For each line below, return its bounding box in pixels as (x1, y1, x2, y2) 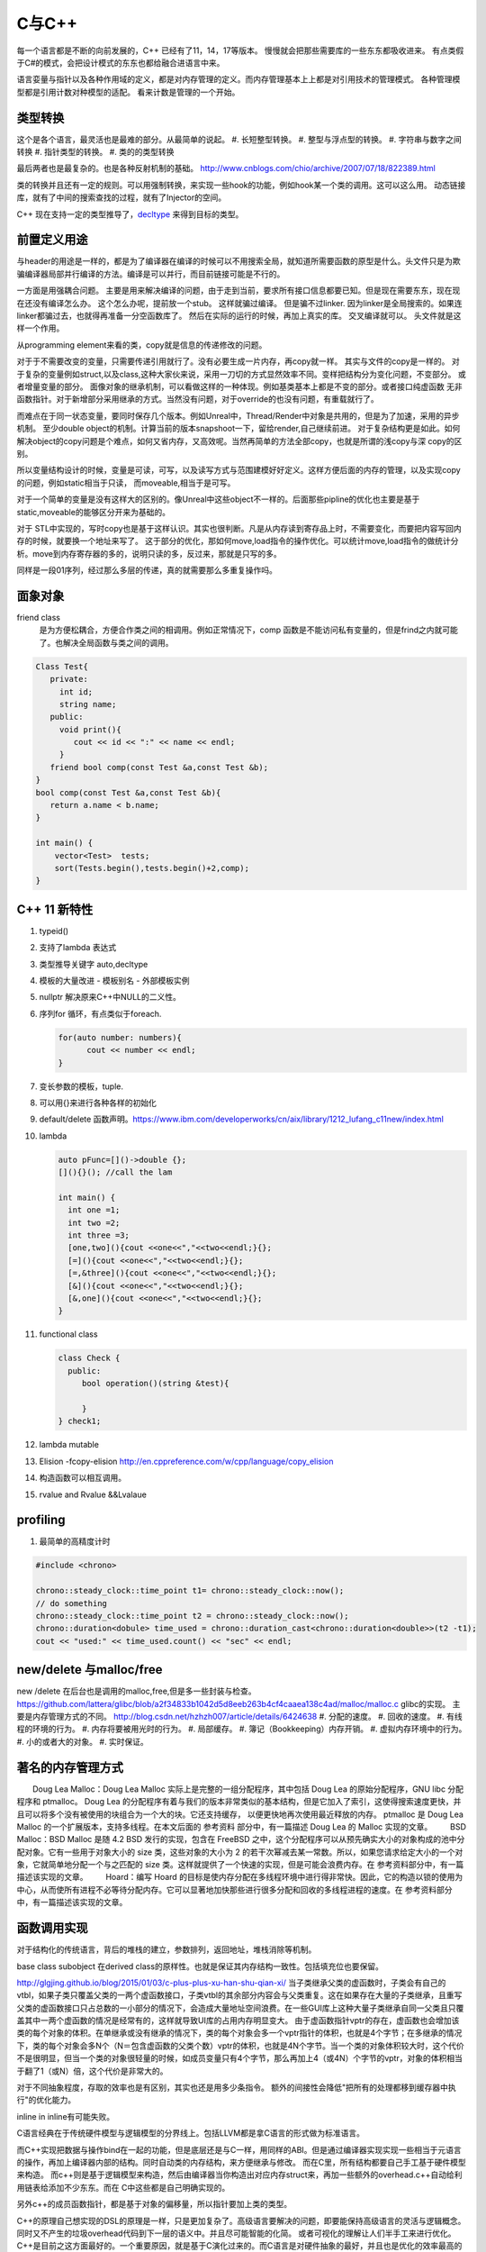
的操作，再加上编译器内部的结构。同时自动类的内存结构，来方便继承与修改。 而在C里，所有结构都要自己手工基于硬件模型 (16, 2157, 467, 2167)
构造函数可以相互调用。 (39, 1473, 126, 1484)
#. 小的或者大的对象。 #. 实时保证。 (16, 1736, 148, 1747)
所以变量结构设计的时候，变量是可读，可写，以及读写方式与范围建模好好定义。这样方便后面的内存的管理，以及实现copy (16, 465, 461, 476)
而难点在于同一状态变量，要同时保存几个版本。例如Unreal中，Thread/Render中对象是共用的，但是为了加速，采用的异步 (16, 410, 460, 421)
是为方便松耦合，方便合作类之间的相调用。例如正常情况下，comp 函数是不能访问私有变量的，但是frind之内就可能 (39, 624, 458, 635)
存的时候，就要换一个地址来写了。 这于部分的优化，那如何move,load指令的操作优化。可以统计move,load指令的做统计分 (16, 536, 459, 547)
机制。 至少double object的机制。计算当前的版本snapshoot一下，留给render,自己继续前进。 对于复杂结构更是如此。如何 (16, 423, 461, 434)
